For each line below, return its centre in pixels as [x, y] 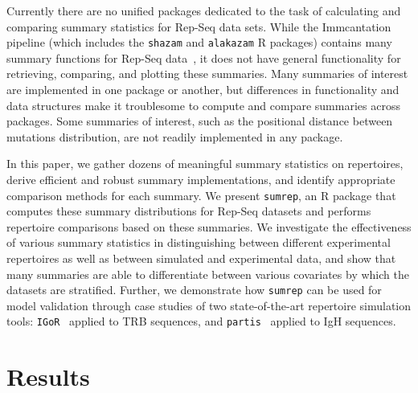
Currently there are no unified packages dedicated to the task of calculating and [204, 10]
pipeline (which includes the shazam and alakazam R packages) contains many [199, 42]
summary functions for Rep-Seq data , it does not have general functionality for [204, 57]
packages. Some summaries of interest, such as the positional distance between [200, 121]
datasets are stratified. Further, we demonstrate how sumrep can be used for [194, 290]
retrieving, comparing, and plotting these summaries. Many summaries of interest [207, 74]
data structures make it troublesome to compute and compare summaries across [203, 105]
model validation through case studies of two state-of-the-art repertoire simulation [209, 305]
